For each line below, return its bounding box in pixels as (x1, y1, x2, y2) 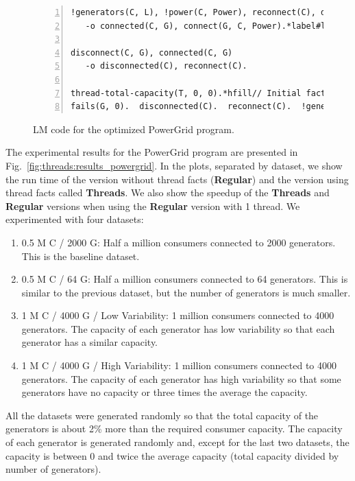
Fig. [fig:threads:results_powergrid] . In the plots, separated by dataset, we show (5, 158, 343, 172)
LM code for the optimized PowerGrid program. (33, 121, 234, 136)
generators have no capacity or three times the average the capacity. (21, 385, 308, 399)
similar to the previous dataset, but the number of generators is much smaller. (21, 285, 351, 299)
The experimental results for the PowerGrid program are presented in (5, 145, 298, 159)
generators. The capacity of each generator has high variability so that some (21, 371, 341, 386)
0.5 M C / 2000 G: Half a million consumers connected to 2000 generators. (21, 235, 336, 249)
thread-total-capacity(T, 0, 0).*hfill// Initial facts (71, 88, 331, 98)
